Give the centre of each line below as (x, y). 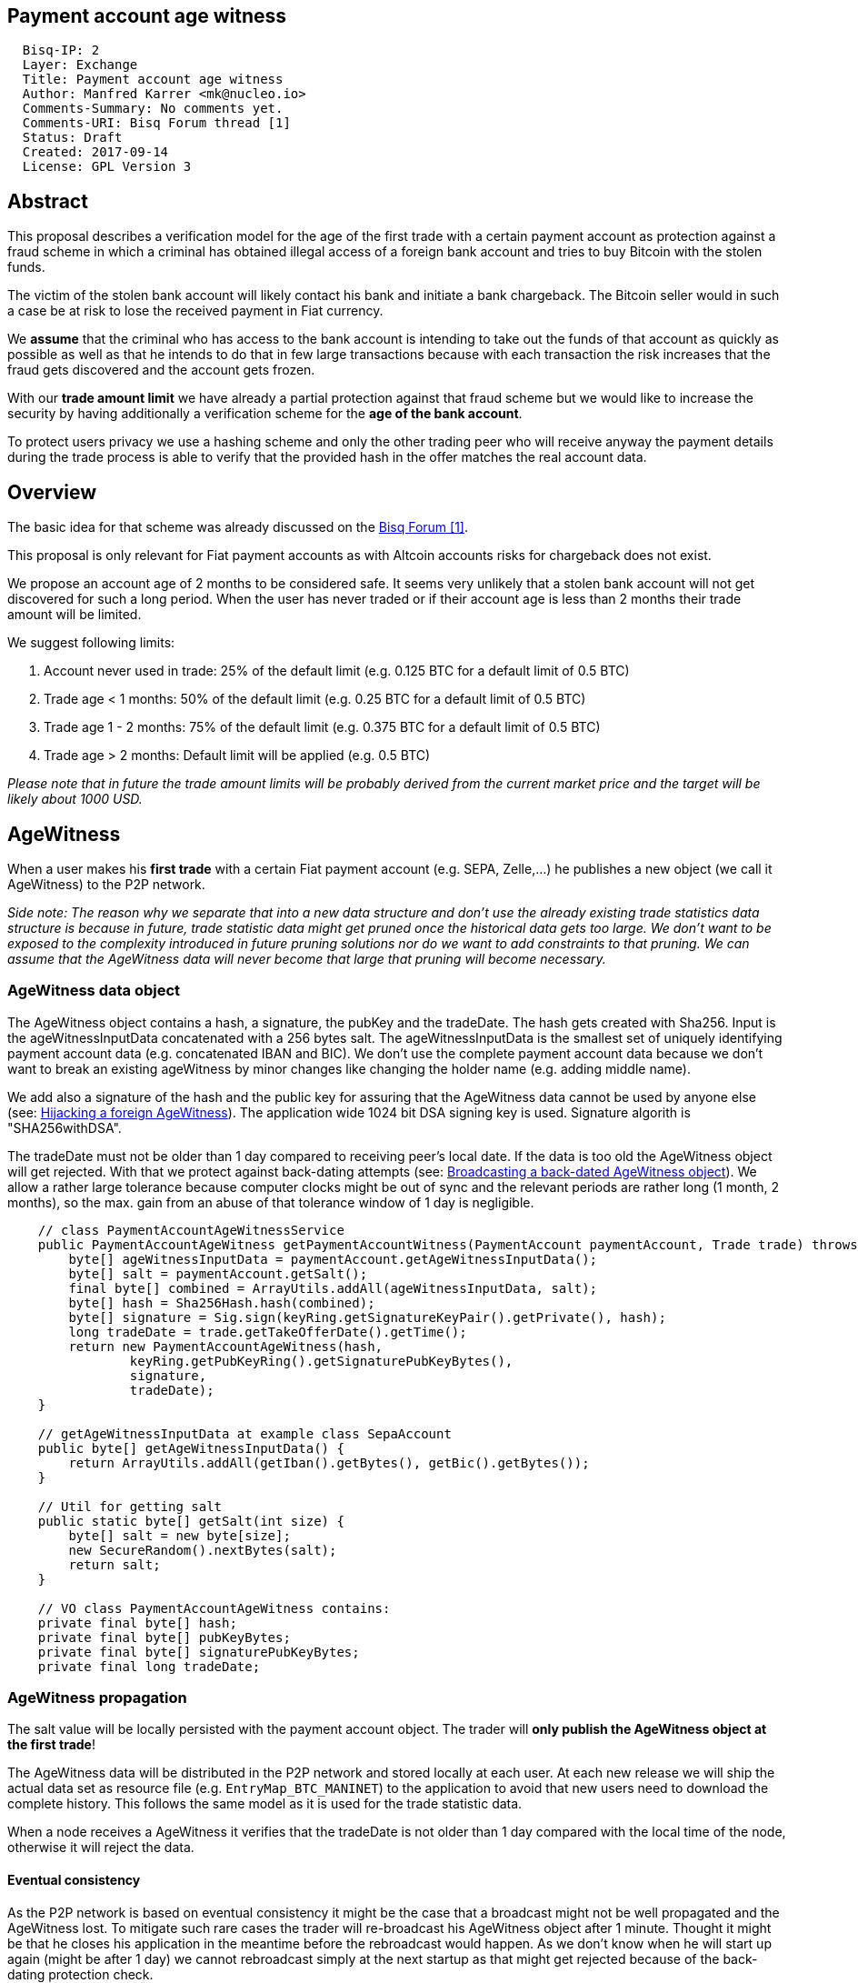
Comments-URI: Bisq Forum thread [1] (156, 123)
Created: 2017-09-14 (95, 152)
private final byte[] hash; (137, 1622)
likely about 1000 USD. (75, 799)
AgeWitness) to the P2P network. (106, 884)
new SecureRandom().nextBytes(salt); (203, 1550)
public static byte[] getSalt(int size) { (191, 1521)
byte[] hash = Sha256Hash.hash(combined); (222, 1302)
